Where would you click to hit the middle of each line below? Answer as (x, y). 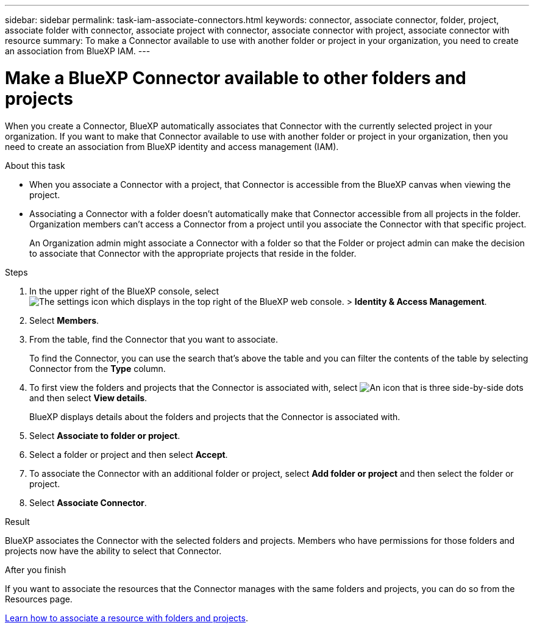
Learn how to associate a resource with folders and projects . (126, 618)
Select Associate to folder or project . (105, 435)
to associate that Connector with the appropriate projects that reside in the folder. (193, 253)
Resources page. (39, 599)
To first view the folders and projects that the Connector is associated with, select (194, 387)
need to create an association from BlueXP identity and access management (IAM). (172, 146)
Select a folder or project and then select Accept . (129, 454)
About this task (35, 165)
